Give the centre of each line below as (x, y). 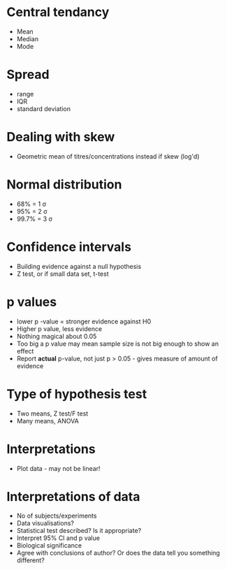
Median (28, 38)
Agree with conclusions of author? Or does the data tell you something (118, 553)
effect (25, 351)
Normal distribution (64, 184)
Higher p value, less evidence (59, 328)
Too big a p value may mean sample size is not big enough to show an (118, 344)
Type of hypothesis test (77, 394)
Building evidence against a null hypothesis (79, 266)
